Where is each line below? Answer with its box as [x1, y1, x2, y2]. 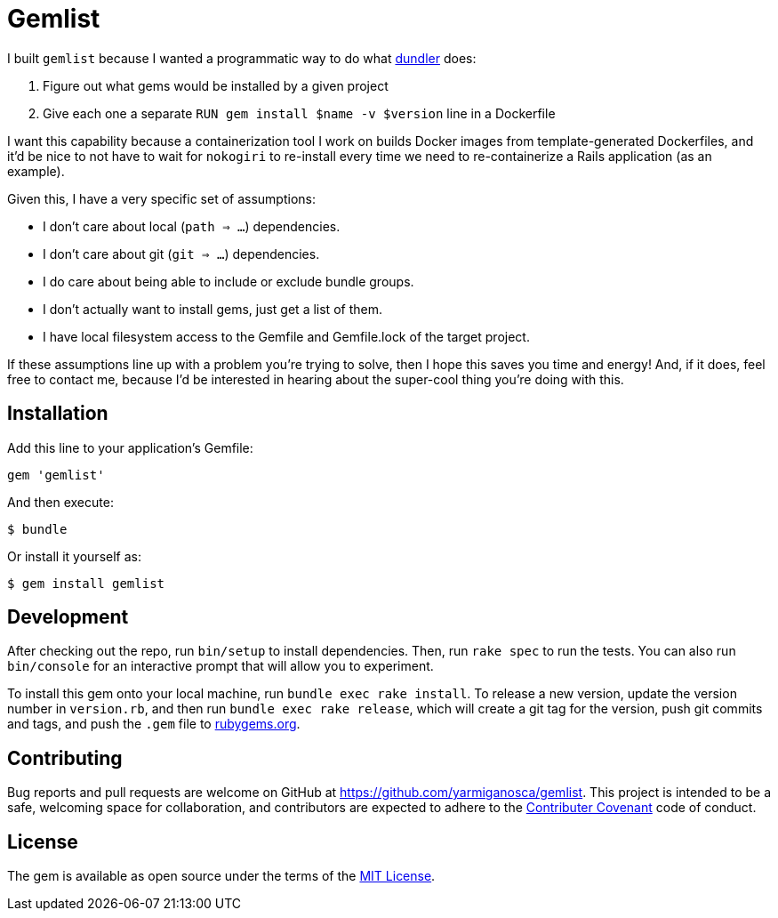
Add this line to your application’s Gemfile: [7, 439, 253, 455]
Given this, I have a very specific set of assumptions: [7, 190, 317, 206]
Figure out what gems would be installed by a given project [43, 77, 389, 93]
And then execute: [7, 494, 114, 510]
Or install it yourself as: [7, 548, 141, 564]
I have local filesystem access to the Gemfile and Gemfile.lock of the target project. [43, 328, 530, 344]
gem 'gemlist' [7, 467, 105, 482]
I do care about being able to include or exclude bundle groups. [43, 273, 414, 289]
